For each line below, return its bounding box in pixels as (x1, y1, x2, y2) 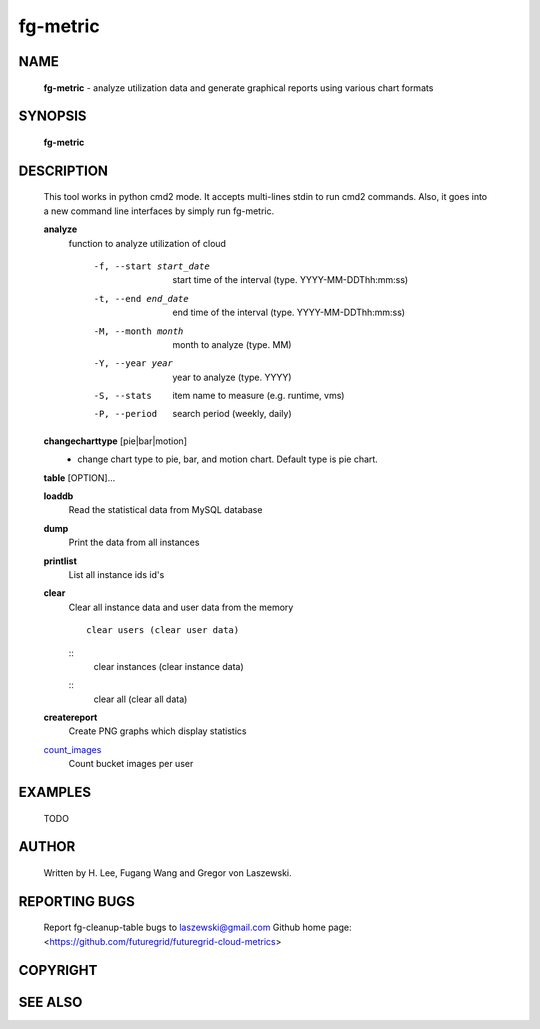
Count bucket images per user (68, 758, 194, 770)
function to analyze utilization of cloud (68, 237, 227, 249)
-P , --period (93, 408, 158, 420)
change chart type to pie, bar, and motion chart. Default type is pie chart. (77, 453, 379, 465)
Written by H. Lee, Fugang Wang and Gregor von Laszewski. (43, 867, 292, 879)
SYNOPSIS (18, 108, 87, 125)
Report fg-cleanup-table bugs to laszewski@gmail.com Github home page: (43, 921, 352, 934)
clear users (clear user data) (86, 625, 240, 636)
